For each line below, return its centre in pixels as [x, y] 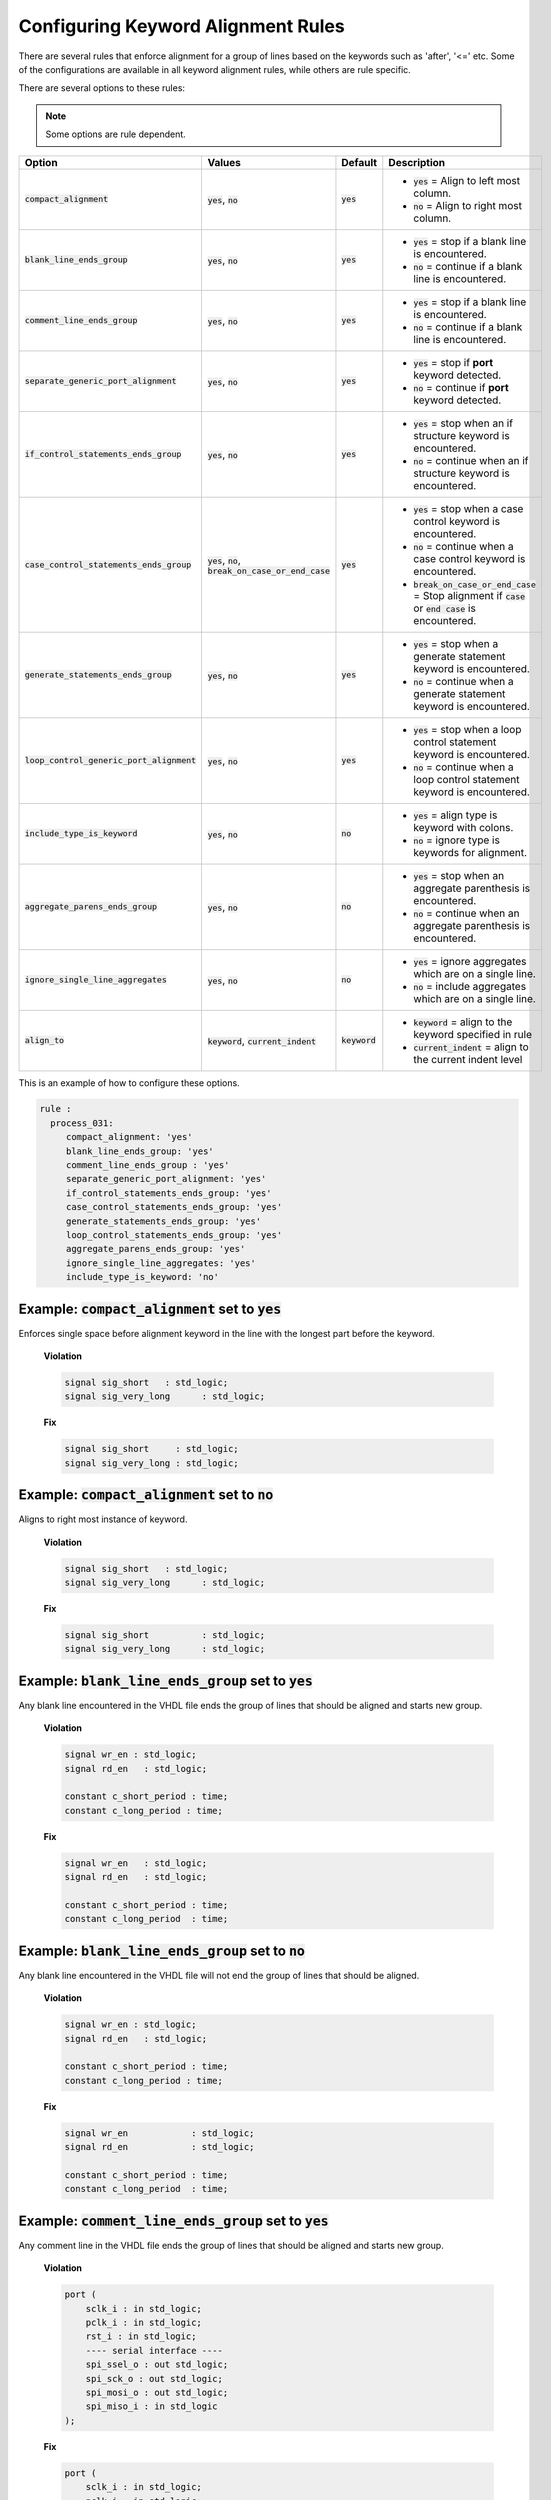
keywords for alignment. [470, 852]
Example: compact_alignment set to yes [150, 1308]
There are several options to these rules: [101, 88]
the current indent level [468, 1059]
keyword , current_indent [262, 1040]
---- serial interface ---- [154, 2350]
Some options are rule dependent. [116, 134]
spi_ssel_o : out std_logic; [157, 2364]
